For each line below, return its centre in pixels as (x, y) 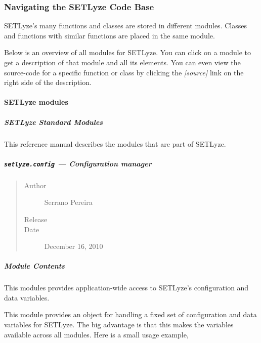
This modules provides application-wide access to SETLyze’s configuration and (126, 288)
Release (36, 219)
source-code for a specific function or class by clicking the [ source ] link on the (124, 72)
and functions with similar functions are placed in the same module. (110, 35)
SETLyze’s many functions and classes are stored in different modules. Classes (125, 26)
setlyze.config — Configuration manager (78, 163)
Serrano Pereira (68, 202)
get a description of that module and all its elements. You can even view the (122, 62)
